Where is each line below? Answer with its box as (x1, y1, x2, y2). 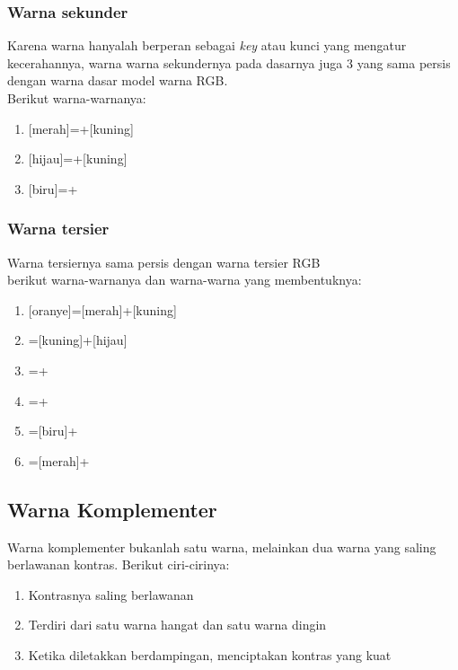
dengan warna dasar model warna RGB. (7, 71, 228, 90)
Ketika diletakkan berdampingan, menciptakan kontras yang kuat (28, 645, 392, 664)
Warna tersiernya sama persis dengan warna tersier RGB (7, 252, 321, 271)
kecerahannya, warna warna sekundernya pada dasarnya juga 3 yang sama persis (7, 53, 451, 72)
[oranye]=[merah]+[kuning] (28, 300, 177, 319)
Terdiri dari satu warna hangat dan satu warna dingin (28, 615, 327, 634)
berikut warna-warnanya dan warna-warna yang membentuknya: (7, 270, 362, 289)
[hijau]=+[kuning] (28, 149, 128, 168)
